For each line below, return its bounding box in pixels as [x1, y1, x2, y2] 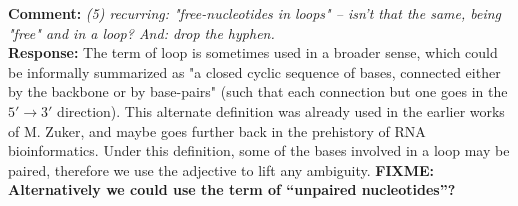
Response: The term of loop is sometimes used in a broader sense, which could [8, 42, 498, 63]
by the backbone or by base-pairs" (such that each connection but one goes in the [8, 81, 508, 102]
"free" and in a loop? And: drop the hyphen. [8, 22, 275, 43]
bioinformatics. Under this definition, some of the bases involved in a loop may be [8, 140, 510, 161]
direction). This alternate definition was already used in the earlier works [57, 100, 505, 121]
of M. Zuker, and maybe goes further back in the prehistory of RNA [8, 120, 426, 141]
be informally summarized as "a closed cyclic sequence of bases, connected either [8, 61, 501, 82]
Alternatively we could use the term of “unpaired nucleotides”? [8, 179, 456, 200]
